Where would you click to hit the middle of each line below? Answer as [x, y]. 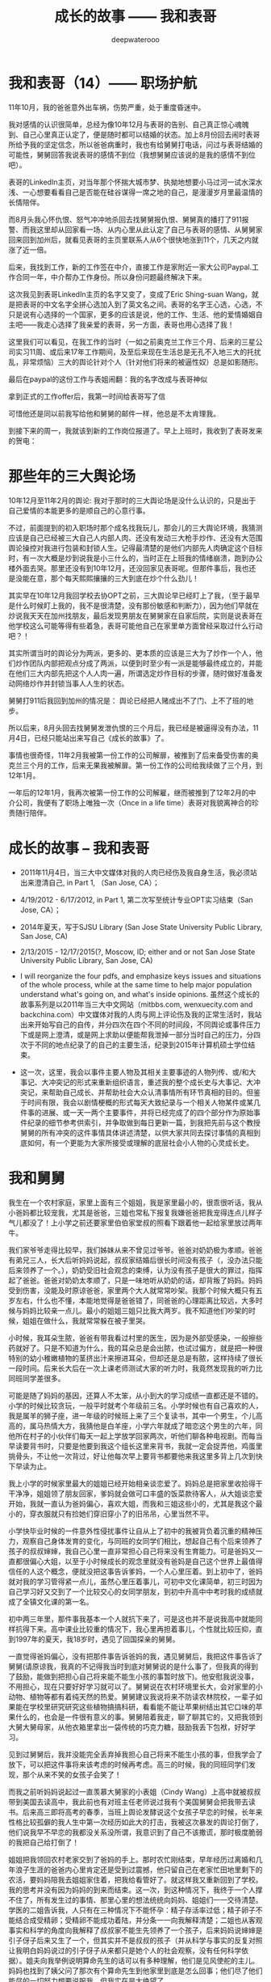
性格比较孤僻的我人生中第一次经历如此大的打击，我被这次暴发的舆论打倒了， [135, 1822]
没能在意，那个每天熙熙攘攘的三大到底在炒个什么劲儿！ [107, 578]
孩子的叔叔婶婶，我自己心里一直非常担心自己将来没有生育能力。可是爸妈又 [132, 1551]
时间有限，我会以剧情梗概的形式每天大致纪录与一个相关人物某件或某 [140, 1102]
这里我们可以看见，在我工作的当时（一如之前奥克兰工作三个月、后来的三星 [132, 341]
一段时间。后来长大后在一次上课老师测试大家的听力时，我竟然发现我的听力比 [135, 1368]
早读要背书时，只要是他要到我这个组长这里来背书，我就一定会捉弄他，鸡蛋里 [135, 1446]
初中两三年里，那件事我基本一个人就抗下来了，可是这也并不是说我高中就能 [132, 1619]
